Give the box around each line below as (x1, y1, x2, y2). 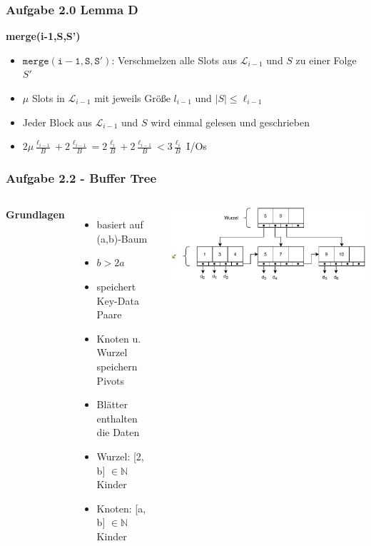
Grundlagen (6, 207, 65, 222)
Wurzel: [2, (96, 448, 144, 463)
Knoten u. (96, 330, 141, 345)
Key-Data (96, 293, 139, 308)
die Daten (96, 425, 140, 440)
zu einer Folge (295, 52, 357, 67)
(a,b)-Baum (96, 231, 148, 246)
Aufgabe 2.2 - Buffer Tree (6, 168, 157, 186)
